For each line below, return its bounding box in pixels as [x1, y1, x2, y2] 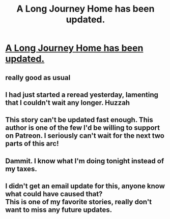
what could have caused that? [5, 190, 103, 198]
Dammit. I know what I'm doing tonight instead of [5, 157, 164, 165]
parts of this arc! [5, 139, 59, 148]
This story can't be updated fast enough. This [5, 116, 154, 124]
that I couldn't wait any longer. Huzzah [5, 98, 130, 107]
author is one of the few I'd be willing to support [5, 124, 160, 132]
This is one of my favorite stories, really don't [5, 198, 152, 206]
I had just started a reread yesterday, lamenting [5, 90, 159, 99]
